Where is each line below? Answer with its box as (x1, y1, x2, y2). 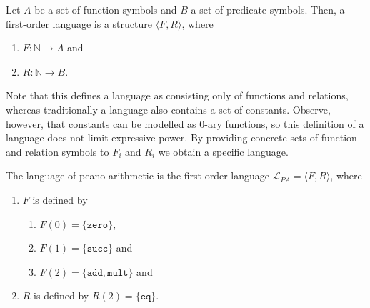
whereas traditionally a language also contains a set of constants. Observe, (6, 101, 331, 116)
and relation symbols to (6, 144, 109, 159)
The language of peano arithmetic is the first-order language (6, 168, 269, 183)
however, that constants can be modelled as (6, 116, 196, 131)
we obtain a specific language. (158, 144, 289, 159)
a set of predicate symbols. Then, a (191, 2, 345, 16)
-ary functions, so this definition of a (204, 116, 364, 131)
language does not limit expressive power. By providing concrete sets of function (6, 130, 357, 145)
